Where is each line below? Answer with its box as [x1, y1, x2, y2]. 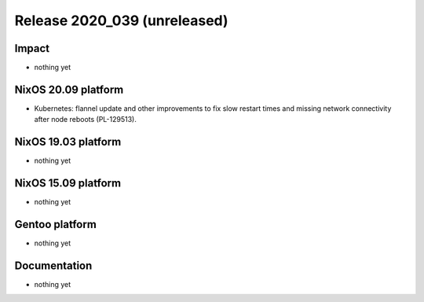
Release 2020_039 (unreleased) [14, 12, 228, 29]
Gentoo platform [14, 217, 97, 231]
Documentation [14, 259, 93, 272]
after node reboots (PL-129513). [34, 115, 137, 124]
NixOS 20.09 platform [14, 83, 124, 96]
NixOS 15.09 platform [14, 177, 122, 190]
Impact [14, 42, 50, 55]
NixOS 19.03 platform [14, 135, 122, 149]
